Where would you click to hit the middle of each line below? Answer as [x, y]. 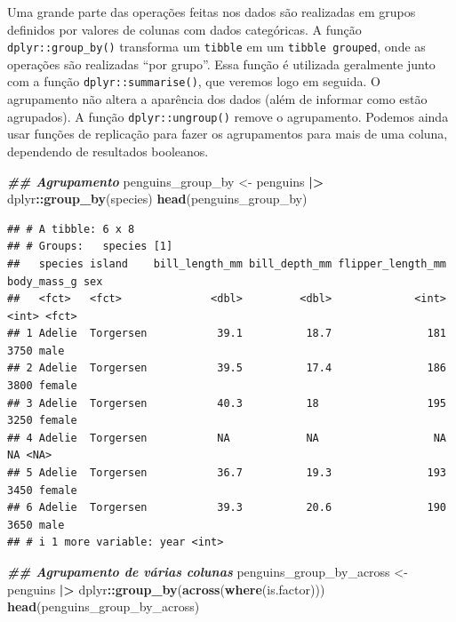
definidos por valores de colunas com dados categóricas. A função [184, 29]
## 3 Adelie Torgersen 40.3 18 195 [227, 403]
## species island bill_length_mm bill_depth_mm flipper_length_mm [227, 263]
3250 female [42, 421]
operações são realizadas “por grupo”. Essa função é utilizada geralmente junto [221, 64]
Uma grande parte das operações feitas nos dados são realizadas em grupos [212, 12]
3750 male [36, 351]
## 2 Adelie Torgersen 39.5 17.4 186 [227, 368]
